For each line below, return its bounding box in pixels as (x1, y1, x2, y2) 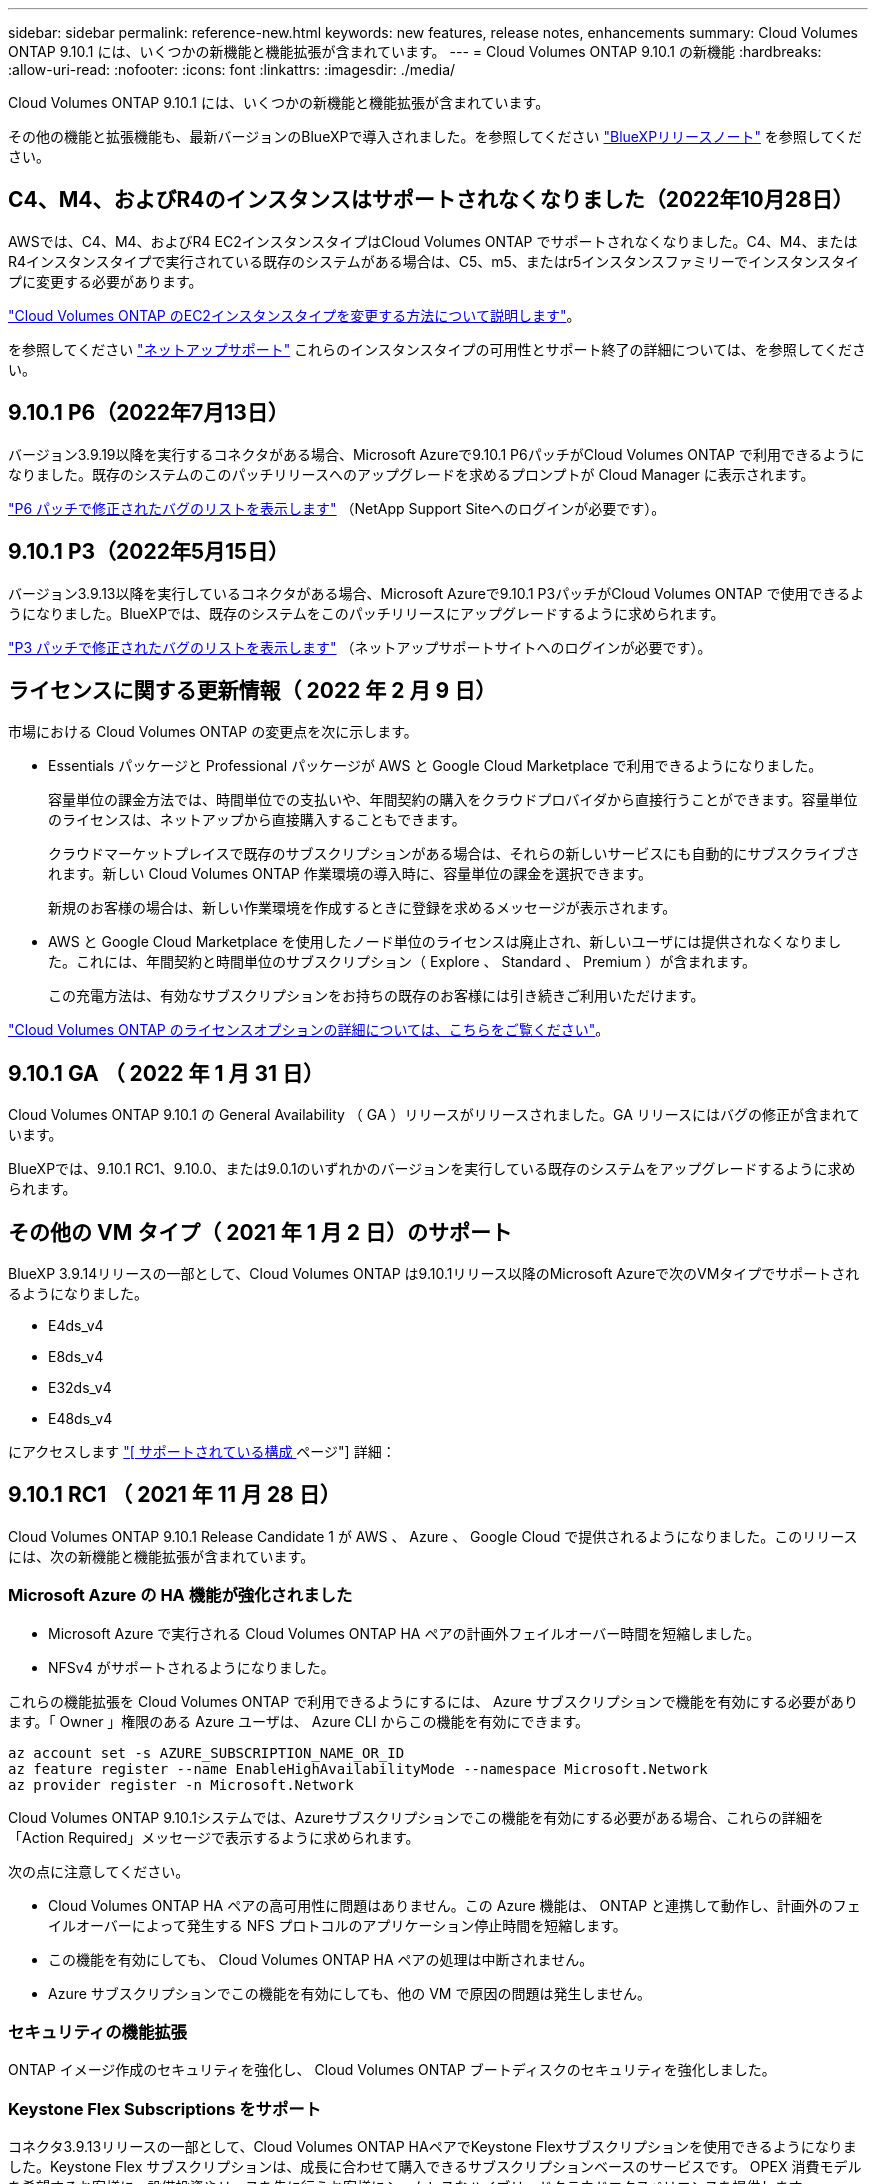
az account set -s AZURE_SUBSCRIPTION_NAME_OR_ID (8, 1744, 405, 1761)
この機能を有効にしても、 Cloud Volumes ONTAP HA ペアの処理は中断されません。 (48, 1950, 594, 1968)
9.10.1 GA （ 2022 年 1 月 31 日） (8, 1060, 324, 1086)
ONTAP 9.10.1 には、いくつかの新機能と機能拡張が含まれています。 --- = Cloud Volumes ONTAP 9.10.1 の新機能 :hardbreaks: (8, 43, 822, 60)
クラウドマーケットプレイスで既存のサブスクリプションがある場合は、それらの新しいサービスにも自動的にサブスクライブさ (48, 845, 860, 863)
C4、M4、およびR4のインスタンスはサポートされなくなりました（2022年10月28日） (8, 187, 854, 213)
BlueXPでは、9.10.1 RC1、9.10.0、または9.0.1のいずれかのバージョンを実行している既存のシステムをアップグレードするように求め (8, 1160, 856, 1178)
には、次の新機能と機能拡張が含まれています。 (8, 1547, 315, 1565)
